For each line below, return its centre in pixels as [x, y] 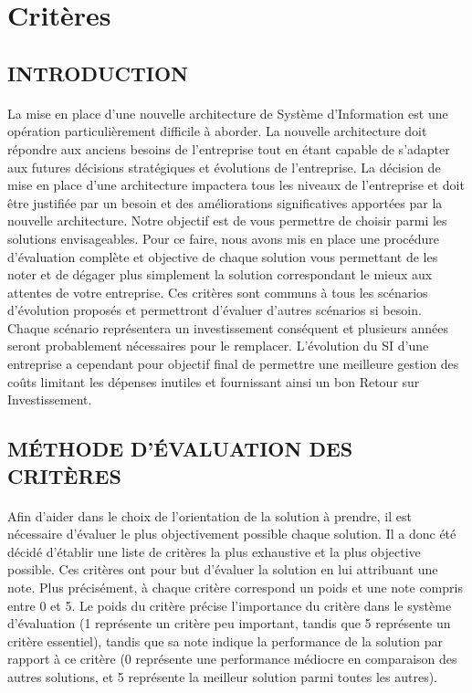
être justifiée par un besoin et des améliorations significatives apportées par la [225, 202]
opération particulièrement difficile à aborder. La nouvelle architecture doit [217, 131]
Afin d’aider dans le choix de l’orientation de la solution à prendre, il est [210, 515]
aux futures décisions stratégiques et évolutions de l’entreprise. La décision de [224, 167]
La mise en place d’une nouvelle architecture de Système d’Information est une [228, 113]
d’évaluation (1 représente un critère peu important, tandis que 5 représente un [229, 623]
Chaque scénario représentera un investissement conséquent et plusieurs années [228, 327]
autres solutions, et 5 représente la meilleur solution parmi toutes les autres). [222, 676]
